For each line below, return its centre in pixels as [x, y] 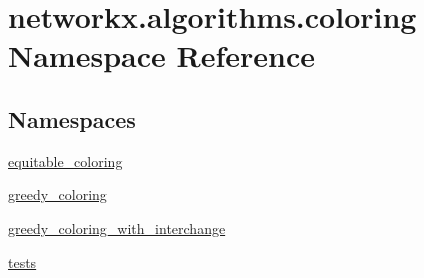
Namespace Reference [161, 55]
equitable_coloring [65, 160]
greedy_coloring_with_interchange [117, 227]
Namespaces [72, 118]
